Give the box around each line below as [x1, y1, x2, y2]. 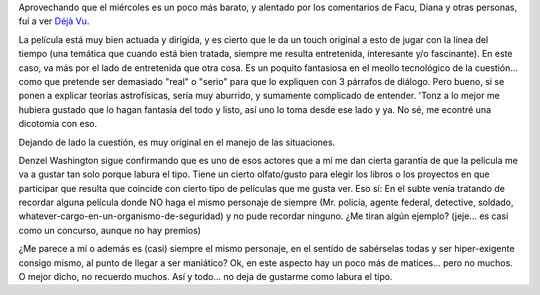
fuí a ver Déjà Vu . [18, 15, 90, 27]
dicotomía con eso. [18, 118, 98, 130]
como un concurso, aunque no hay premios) [18, 224, 202, 236]
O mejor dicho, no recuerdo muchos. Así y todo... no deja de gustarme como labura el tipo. [18, 271, 393, 283]
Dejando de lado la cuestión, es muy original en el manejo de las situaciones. [18, 136, 336, 148]
